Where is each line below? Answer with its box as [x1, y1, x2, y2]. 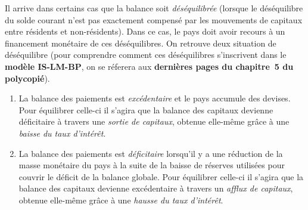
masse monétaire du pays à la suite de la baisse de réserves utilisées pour [18, 159, 285, 171]
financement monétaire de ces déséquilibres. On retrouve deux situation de [5, 36, 276, 49]
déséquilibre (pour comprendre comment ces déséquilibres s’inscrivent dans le [5, 48, 287, 61]
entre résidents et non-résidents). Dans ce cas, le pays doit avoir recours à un [5, 25, 285, 38]
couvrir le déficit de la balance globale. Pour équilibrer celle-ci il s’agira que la [18, 170, 304, 183]
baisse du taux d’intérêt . [18, 126, 106, 139]
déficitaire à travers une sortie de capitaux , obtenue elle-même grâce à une [18, 115, 290, 128]
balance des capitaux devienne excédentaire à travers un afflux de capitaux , [18, 182, 293, 194]
